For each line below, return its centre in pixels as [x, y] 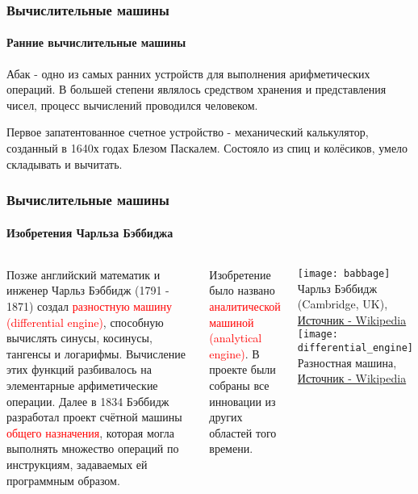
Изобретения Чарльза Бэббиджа [90, 232]
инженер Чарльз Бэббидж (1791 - [88, 290]
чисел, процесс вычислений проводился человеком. [132, 105]
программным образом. [63, 480]
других [226, 417]
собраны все [239, 385]
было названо [242, 290]
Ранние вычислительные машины [96, 42]
